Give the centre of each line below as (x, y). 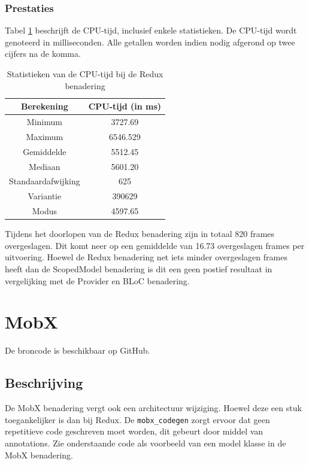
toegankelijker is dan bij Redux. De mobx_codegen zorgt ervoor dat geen (137, 419)
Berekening (45, 106)
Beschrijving (44, 383)
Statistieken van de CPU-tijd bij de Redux (85, 74)
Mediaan (45, 166)
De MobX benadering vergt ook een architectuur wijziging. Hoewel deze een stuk (153, 408)
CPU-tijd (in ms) (125, 106)
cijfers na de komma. (43, 54)
